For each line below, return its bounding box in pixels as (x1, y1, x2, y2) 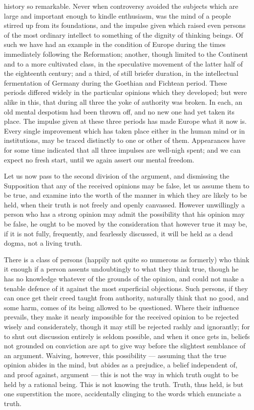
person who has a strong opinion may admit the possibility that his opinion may (4, 209, 245, 219)
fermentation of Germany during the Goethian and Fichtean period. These (4, 77, 227, 88)
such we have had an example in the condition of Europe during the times (4, 39, 226, 49)
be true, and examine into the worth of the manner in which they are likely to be (4, 190, 247, 200)
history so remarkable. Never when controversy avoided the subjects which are (4, 1, 238, 11)
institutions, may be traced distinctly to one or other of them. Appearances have (4, 135, 246, 145)
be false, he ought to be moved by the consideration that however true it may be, (4, 219, 248, 229)
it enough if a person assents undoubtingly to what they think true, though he (4, 264, 239, 274)
